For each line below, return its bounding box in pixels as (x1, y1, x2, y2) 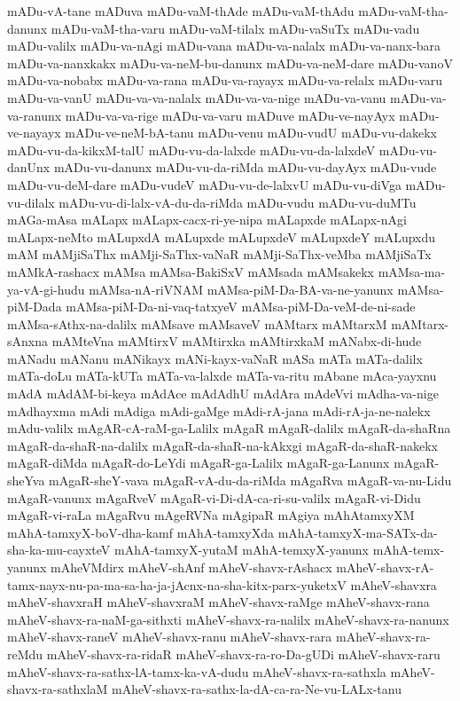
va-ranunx (7, 106, 62, 124)
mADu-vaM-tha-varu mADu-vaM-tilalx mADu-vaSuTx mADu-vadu (51, 19, 420, 37)
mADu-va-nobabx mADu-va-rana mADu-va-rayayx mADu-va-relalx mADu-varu (7, 71, 443, 90)
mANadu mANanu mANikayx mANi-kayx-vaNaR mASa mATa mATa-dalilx (7, 349, 423, 367)
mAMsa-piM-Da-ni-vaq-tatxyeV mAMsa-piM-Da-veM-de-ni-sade (66, 297, 416, 316)
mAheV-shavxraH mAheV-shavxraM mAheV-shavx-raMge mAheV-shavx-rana (7, 593, 430, 611)
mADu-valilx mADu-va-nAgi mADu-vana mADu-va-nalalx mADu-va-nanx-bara (7, 36, 441, 55)
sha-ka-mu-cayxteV (7, 540, 111, 559)
